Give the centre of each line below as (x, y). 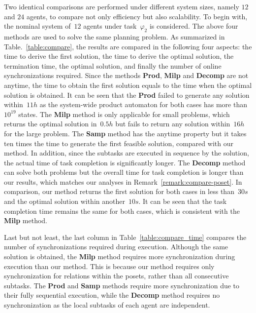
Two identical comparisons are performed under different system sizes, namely (122, 6)
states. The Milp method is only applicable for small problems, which (124, 114)
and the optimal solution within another (64, 201)
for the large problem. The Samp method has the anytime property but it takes (125, 133)
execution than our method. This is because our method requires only (109, 266)
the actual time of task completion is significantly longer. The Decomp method (125, 162)
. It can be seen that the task (183, 201)
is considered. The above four (194, 26)
